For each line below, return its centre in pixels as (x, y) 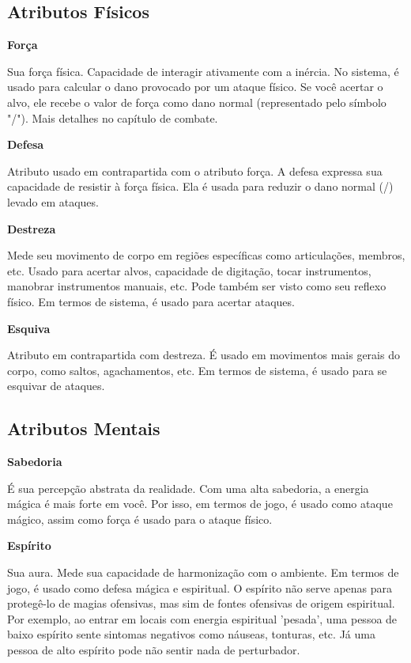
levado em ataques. (53, 201)
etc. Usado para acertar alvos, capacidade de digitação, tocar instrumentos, (189, 270)
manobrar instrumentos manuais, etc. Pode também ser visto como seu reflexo (197, 286)
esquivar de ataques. (56, 386)
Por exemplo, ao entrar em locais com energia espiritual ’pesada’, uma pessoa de (202, 618)
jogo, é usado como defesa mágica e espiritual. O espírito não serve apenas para (200, 587)
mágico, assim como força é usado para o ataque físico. (140, 519)
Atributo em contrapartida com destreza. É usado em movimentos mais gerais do (204, 355)
